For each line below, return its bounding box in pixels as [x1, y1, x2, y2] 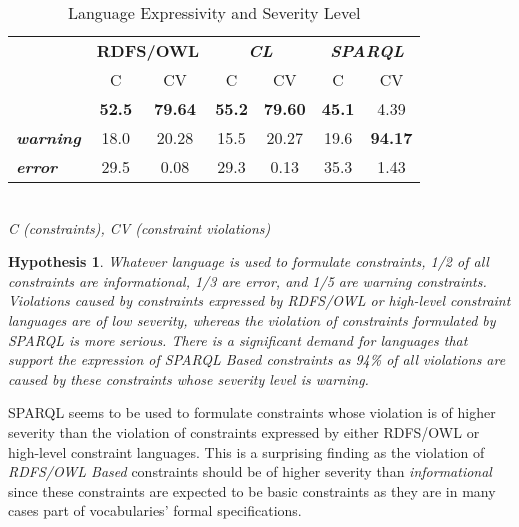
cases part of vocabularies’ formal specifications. [8, 500, 302, 521]
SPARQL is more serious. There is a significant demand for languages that [8, 329, 468, 350]
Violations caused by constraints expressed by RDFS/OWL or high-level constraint [8, 290, 511, 311]
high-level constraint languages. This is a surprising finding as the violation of [8, 441, 485, 462]
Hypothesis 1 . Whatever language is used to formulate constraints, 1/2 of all [8, 251, 489, 272]
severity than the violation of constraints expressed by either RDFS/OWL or [8, 421, 480, 442]
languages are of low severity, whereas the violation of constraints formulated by [8, 309, 496, 330]
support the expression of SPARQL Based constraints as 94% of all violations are [8, 349, 506, 370]
